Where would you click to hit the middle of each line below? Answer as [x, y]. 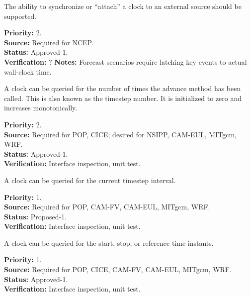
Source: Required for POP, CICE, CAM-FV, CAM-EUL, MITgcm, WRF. [118, 269]
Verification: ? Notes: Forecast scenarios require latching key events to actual [125, 61]
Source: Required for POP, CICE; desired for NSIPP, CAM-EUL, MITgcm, [120, 134]
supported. [20, 16]
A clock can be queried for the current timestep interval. [90, 180]
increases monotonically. [41, 108]
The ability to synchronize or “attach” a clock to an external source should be [123, 6]
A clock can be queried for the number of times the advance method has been [123, 88]
